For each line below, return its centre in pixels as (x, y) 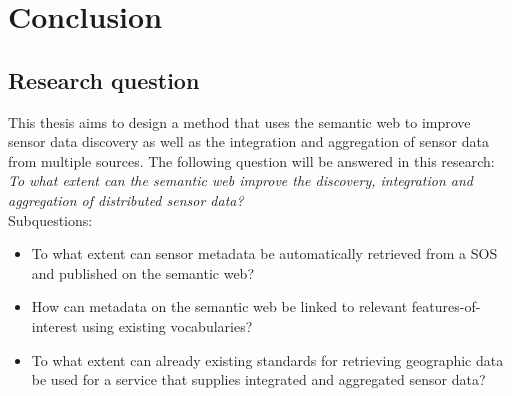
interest (54, 325)
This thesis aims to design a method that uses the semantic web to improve (239, 121)
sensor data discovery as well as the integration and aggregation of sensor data (248, 141)
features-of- (446, 306)
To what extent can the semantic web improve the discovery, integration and (241, 180)
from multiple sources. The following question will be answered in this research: (251, 160)
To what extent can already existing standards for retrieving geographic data (267, 359)
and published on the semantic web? (143, 272)
